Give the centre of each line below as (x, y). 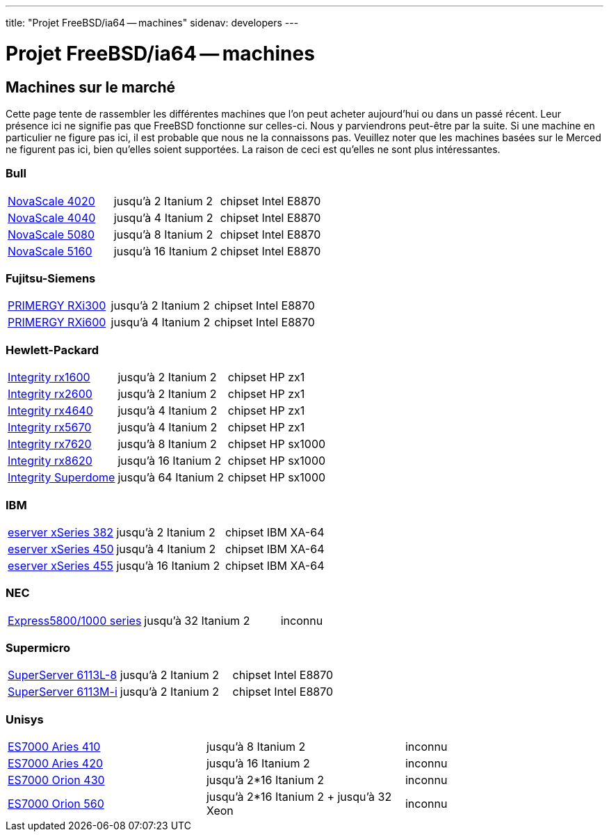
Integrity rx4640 (50, 411)
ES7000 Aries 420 (56, 764)
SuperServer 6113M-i (63, 692)
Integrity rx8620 (50, 461)
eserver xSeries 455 (60, 565)
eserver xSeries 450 (61, 549)
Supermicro (38, 648)
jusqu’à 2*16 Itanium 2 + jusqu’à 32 (299, 797)
